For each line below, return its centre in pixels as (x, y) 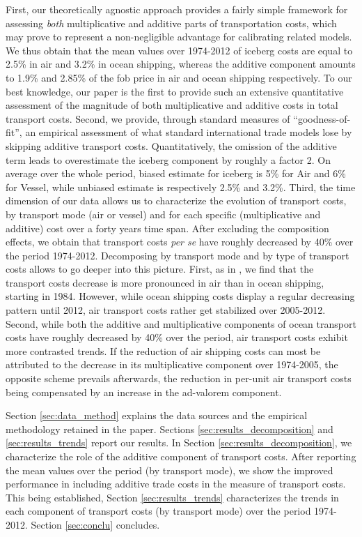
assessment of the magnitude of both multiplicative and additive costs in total (172, 105)
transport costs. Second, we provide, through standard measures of (148, 118)
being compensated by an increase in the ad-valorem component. (144, 392)
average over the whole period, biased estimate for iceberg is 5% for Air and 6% (176, 173)
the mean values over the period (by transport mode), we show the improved (170, 470)
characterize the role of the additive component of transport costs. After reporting (181, 456)
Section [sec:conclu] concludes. (95, 524)
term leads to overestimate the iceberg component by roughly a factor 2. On (168, 159)
